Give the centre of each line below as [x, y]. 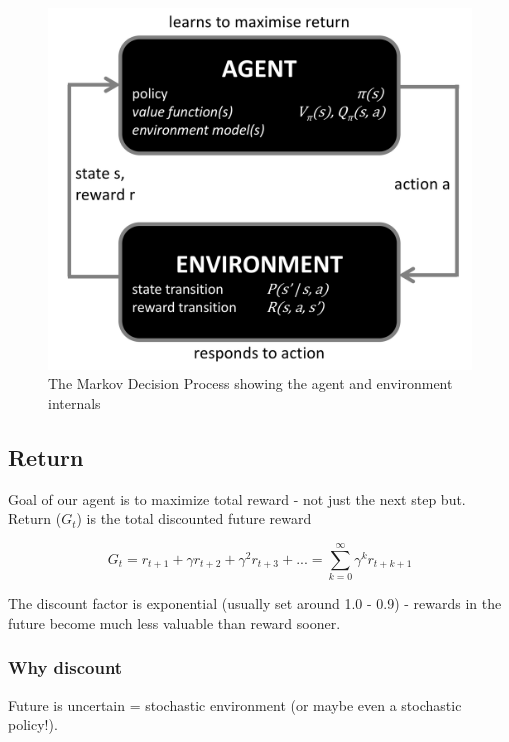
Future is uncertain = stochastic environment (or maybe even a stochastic [235, 704]
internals [74, 403]
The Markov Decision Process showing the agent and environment [250, 383]
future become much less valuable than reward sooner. [174, 622]
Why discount [65, 667]
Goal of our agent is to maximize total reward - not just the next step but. [237, 498]
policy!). [33, 724]
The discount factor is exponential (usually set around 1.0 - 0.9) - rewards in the [255, 603]
